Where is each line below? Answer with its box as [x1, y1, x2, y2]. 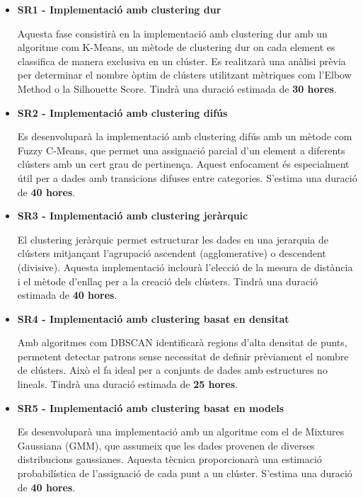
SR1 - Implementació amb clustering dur [17, 2, 221, 16]
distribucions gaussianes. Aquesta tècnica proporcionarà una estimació [17, 452, 322, 467]
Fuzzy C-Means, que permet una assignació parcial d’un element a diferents [17, 142, 345, 157]
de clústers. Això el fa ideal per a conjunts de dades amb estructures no [17, 362, 328, 377]
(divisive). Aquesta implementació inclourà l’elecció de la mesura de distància [17, 259, 353, 274]
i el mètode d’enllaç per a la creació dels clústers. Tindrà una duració [17, 273, 318, 288]
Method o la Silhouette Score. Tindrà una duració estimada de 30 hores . [17, 81, 337, 96]
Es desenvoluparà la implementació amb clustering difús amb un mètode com [17, 129, 352, 144]
